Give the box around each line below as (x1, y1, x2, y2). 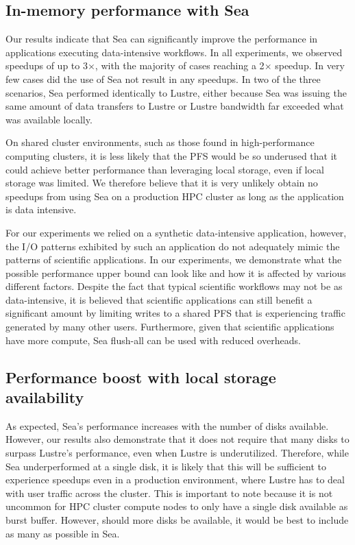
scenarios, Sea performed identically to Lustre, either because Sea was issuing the (5, 85, 347, 99)
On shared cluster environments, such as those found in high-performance (5, 135, 315, 149)
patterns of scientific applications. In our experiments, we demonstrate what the (5, 252, 342, 267)
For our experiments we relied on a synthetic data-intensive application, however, (5, 225, 347, 239)
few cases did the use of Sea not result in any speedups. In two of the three (5, 71, 321, 86)
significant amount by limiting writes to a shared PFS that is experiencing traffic (5, 306, 345, 320)
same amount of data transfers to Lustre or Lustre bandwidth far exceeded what (5, 99, 344, 113)
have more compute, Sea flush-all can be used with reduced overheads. (5, 332, 301, 347)
